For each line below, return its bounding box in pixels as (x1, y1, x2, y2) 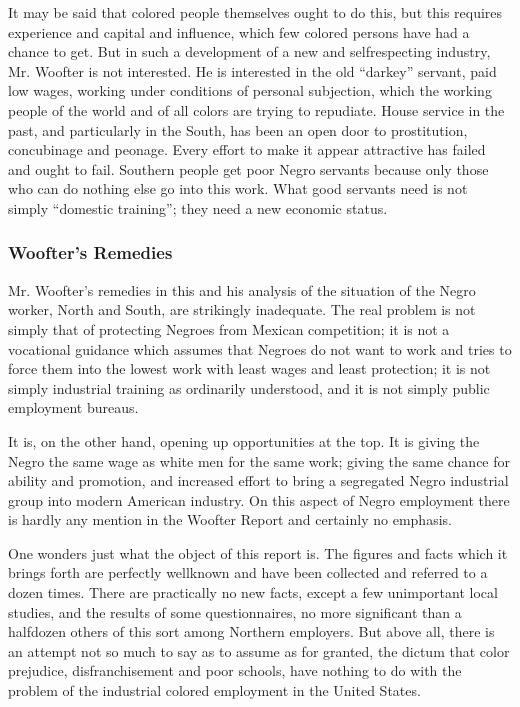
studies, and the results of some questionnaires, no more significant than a (8, 601, 462, 622)
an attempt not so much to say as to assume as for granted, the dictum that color (8, 640, 510, 661)
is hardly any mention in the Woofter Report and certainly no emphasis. (8, 509, 452, 530)
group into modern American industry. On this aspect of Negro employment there (8, 489, 510, 510)
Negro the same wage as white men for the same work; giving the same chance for (8, 450, 511, 471)
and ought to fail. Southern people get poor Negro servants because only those (8, 158, 489, 179)
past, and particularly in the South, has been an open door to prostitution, (8, 119, 468, 140)
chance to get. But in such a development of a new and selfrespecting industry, (8, 41, 491, 62)
